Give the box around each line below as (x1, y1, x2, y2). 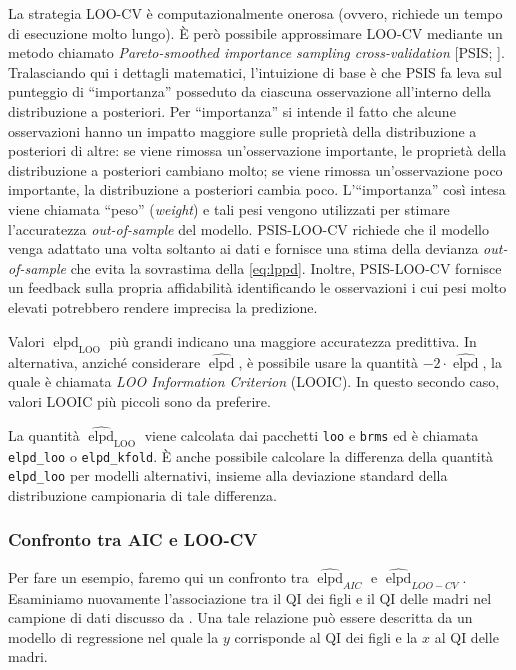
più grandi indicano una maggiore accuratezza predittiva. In (109, 330, 477, 351)
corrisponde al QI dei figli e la (234, 626, 418, 647)
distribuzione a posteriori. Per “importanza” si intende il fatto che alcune (8, 100, 456, 121)
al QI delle (434, 626, 499, 647)
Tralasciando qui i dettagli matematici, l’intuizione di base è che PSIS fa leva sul (8, 61, 502, 82)
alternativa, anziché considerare (8, 351, 201, 372)
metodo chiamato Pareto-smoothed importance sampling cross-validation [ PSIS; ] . (8, 42, 505, 63)
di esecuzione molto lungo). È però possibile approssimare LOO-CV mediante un (8, 22, 503, 43)
